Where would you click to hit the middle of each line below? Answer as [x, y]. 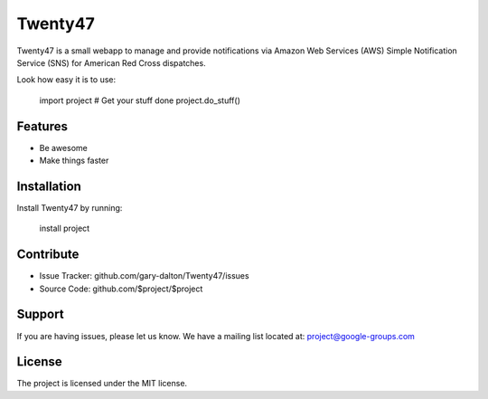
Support [40, 314]
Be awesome [63, 147]
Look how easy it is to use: [66, 80]
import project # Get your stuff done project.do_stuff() [140, 100]
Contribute [48, 255]
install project [65, 228]
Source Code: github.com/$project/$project [121, 289]
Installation [49, 186]
